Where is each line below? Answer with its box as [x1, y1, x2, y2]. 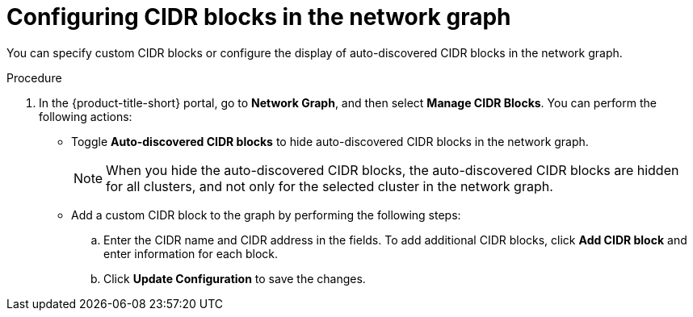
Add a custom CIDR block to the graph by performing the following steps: [71, 207, 461, 222]
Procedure [6, 70, 62, 85]
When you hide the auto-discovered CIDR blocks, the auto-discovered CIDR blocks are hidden [106, 161, 679, 178]
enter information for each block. [103, 246, 279, 261]
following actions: [39, 109, 132, 123]
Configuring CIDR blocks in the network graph [6, 3, 511, 31]
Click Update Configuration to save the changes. [103, 271, 366, 286]
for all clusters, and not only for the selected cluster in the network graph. [106, 177, 553, 194]
